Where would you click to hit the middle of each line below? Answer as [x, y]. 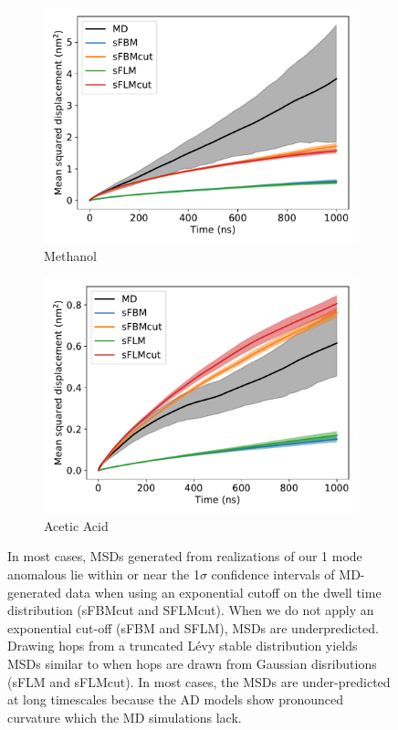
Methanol [70, 255]
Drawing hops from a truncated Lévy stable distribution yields [183, 646]
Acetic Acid [76, 525]
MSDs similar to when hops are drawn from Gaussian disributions [192, 663]
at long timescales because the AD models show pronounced [176, 699]
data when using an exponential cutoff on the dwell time [223, 592]
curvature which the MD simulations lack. [125, 717]
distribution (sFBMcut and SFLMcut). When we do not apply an [191, 610]
